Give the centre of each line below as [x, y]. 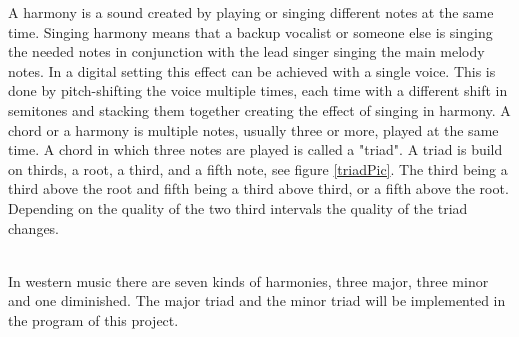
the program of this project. [93, 319]
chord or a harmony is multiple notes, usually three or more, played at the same [253, 129]
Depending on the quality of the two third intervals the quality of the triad [238, 207]
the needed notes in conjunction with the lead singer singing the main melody [246, 51]
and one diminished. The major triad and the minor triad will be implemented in [257, 300]
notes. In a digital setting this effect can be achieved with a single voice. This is [252, 70]
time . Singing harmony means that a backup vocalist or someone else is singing [250, 31]
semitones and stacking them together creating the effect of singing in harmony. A [259, 109]
